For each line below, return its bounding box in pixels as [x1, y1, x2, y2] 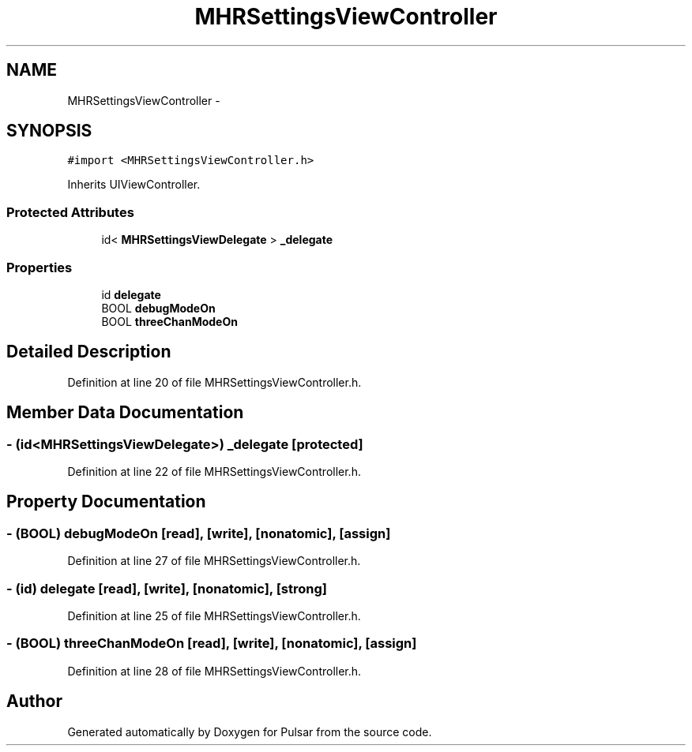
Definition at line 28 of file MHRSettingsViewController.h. [67, 664, 362, 678]
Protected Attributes [6, 204, 134, 220]
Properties [6, 259, 73, 275]
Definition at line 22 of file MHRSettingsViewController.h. [67, 465, 361, 478]
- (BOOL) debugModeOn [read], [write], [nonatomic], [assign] [6, 525, 391, 541]
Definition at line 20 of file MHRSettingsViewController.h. [67, 375, 362, 389]
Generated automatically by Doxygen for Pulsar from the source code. [67, 724, 432, 739]
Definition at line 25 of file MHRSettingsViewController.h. [67, 608, 361, 623]
